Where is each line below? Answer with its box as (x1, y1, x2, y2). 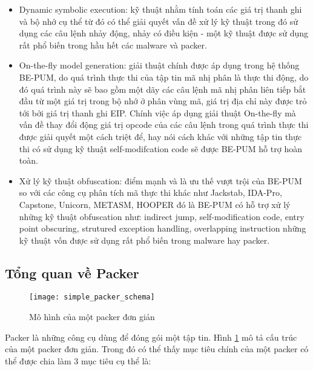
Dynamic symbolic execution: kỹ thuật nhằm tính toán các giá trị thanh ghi (19, 3, 302, 15)
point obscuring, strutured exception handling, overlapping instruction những (19, 222, 306, 235)
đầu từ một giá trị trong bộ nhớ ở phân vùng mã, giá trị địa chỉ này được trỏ (19, 95, 307, 107)
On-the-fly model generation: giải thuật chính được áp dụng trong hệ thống (19, 59, 300, 72)
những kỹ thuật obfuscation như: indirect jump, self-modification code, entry (19, 210, 305, 222)
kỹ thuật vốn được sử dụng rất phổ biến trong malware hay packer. (19, 233, 270, 246)
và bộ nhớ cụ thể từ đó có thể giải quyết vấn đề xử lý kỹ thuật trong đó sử (19, 15, 298, 27)
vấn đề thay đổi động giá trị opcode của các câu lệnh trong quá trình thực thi (19, 118, 309, 131)
